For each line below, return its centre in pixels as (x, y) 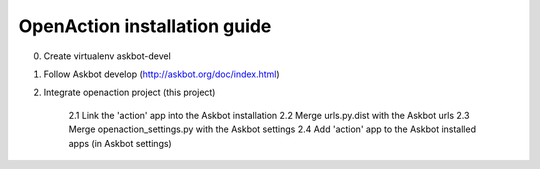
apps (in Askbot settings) (120, 143)
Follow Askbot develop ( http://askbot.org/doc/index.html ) (161, 74)
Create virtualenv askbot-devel (107, 56)
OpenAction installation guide (145, 26)
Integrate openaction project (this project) (129, 92)
